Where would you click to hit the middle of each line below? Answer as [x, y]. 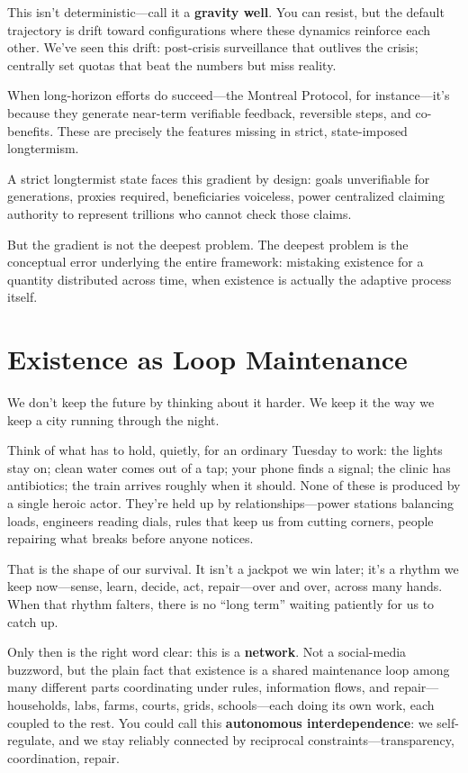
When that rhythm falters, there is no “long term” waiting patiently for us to [221, 603]
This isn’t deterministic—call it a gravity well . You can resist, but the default [226, 12]
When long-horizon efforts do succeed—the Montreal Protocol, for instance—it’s [229, 95]
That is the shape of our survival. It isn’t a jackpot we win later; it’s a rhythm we [233, 568]
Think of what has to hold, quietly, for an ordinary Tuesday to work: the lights [225, 450]
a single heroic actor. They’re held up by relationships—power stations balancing [231, 503]
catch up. [33, 621]
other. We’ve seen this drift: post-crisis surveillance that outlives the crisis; [213, 47]
